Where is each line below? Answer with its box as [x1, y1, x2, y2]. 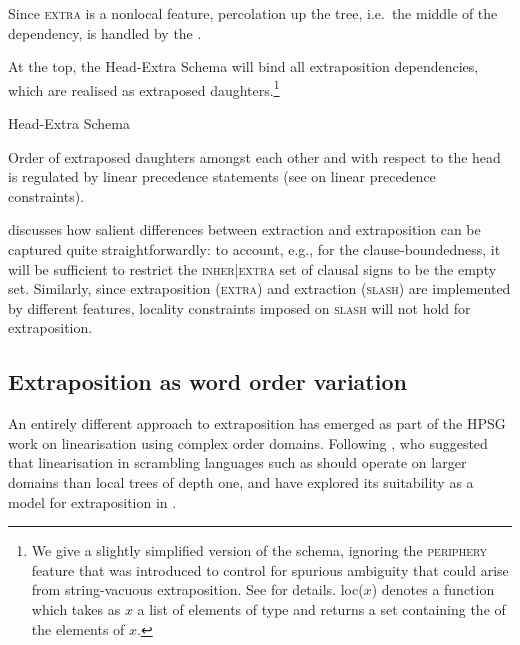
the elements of [31, 618, 125, 639]
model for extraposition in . [8, 491, 177, 512]
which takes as [31, 598, 121, 619]
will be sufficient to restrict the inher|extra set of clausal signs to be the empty [8, 258, 497, 279]
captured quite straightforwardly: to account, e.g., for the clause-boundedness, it [8, 239, 501, 259]
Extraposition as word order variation [8, 366, 407, 397]
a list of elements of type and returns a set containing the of [137, 598, 506, 619]
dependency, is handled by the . [8, 22, 202, 43]
